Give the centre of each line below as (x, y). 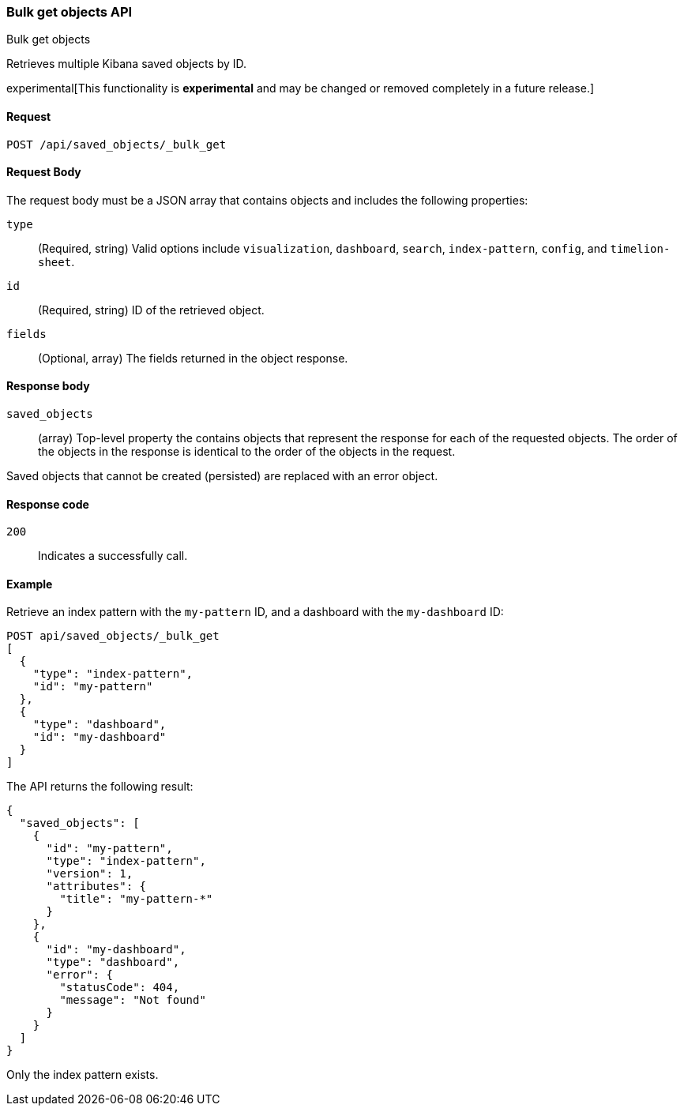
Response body (48, 386)
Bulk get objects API (70, 12)
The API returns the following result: (100, 787)
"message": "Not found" (133, 1000)
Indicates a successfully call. (113, 556)
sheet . (56, 261)
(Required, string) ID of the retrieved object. (151, 310)
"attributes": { (96, 887)
